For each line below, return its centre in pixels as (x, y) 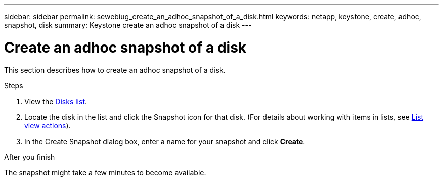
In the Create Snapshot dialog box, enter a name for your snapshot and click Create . (165, 141)
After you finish (30, 157)
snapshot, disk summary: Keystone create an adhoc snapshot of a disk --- (128, 25)
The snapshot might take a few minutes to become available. (105, 172)
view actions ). (48, 125)
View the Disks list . (56, 101)
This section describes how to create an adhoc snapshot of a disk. (115, 70)
